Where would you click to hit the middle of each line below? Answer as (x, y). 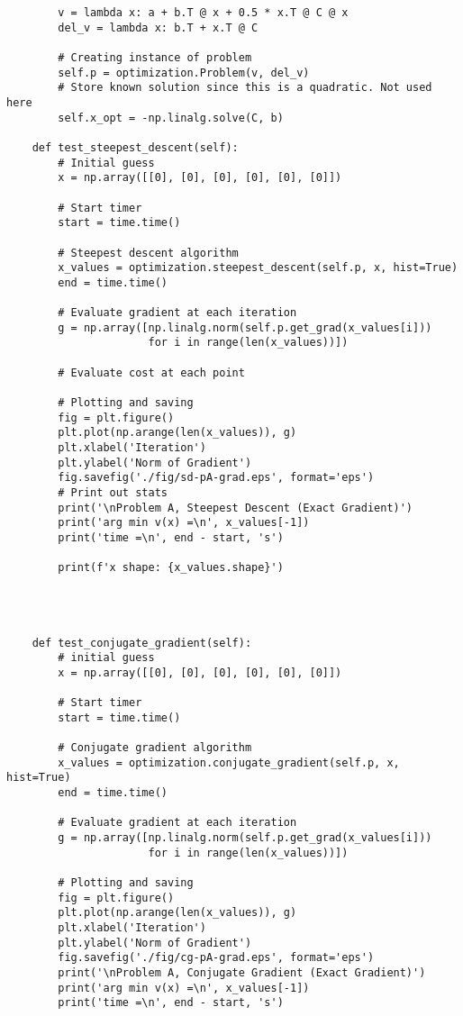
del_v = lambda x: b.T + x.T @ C (158, 27)
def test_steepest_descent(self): (135, 147)
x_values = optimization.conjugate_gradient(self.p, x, (229, 762)
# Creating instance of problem (155, 57)
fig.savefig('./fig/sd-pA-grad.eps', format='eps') (216, 478)
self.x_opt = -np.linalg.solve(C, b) (171, 118)
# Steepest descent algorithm (148, 253)
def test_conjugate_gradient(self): (142, 643)
